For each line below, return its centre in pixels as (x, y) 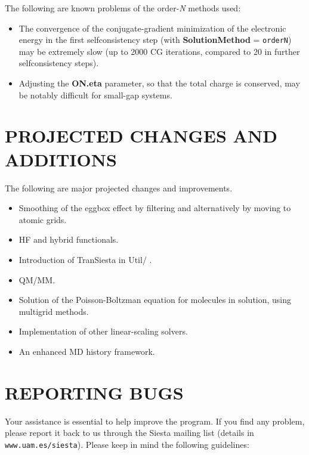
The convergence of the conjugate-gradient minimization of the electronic (152, 28)
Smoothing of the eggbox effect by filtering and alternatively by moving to (155, 208)
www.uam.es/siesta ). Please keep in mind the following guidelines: (127, 444)
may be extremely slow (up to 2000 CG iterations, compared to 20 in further (159, 51)
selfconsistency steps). (59, 63)
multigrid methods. (54, 311)
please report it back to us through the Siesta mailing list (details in (129, 433)
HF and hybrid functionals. (69, 239)
